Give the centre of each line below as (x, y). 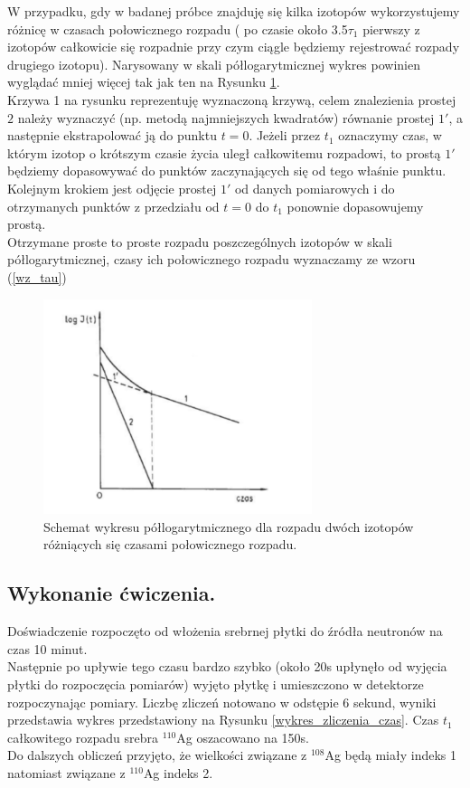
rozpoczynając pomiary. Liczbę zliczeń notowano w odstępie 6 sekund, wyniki (222, 702)
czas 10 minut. (47, 648)
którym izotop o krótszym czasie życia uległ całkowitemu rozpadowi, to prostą (224, 152)
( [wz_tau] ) (37, 276)
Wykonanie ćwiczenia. (112, 593)
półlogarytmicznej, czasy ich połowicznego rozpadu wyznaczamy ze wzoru (211, 259)
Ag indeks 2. (178, 772)
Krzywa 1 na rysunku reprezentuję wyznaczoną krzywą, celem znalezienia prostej (232, 99)
